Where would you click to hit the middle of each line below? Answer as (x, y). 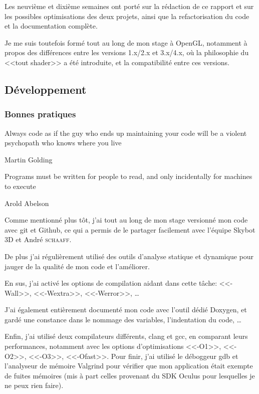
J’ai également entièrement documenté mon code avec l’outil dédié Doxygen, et (126, 310)
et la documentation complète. (51, 26)
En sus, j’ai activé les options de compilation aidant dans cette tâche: (111, 283)
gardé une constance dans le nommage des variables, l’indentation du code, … (123, 319)
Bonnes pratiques (40, 114)
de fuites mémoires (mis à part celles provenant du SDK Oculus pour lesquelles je (130, 375)
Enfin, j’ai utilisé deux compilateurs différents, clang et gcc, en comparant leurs (126, 336)
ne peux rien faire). (34, 385)
